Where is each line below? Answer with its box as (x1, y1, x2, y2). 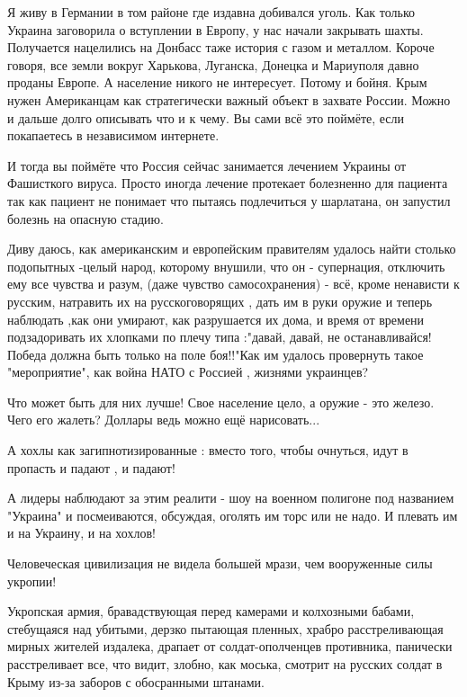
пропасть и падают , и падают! (7, 458, 175, 477)
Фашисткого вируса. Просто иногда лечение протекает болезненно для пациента (7, 174, 448, 192)
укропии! (7, 571, 57, 590)
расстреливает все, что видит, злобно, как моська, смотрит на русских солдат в (7, 655, 443, 673)
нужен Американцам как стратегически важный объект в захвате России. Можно (7, 90, 451, 109)
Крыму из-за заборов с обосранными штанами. (7, 672, 265, 691)
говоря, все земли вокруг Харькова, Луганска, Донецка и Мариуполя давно (7, 55, 419, 74)
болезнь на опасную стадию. (7, 209, 164, 228)
